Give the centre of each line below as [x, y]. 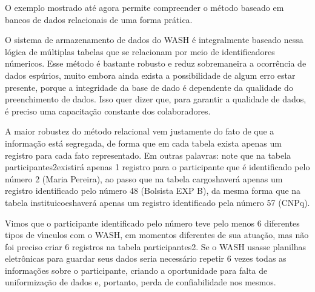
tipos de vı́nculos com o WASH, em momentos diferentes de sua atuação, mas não [157, 235]
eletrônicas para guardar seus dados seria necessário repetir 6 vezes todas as [146, 258]
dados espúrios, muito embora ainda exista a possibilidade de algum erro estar [150, 75]
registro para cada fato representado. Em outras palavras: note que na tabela [148, 155]
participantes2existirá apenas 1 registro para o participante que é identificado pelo [157, 167]
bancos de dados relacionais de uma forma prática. [99, 19]
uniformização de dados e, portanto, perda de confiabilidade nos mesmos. [141, 282]
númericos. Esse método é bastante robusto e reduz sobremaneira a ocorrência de [156, 63]
